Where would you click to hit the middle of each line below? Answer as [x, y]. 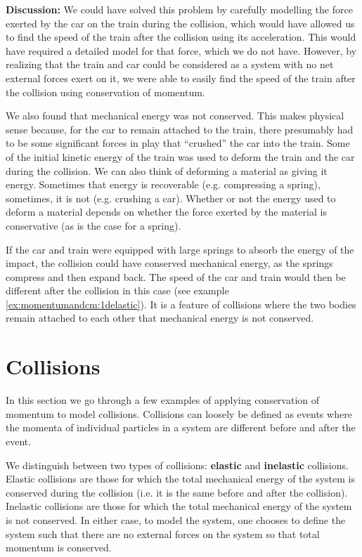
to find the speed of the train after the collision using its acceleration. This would [181, 37]
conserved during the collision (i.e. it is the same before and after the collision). [177, 492]
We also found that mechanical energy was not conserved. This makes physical [175, 116]
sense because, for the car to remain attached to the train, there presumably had [180, 129]
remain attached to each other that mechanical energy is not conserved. [160, 318]
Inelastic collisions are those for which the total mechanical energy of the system [179, 506]
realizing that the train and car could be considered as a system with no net [170, 64]
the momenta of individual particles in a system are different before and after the [181, 427]
